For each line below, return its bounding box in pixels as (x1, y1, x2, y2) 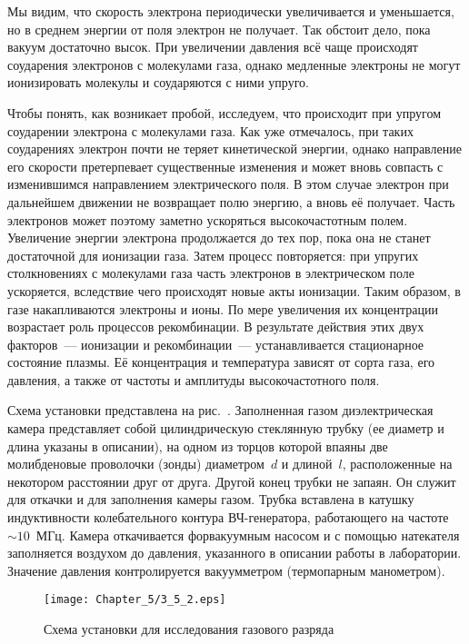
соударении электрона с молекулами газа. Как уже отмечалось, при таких (7, 121, 414, 140)
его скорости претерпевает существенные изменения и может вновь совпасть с (7, 156, 444, 175)
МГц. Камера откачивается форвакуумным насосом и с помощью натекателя (35, 525, 460, 544)
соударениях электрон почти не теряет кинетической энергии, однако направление (7, 139, 462, 158)
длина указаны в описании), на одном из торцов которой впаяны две (7, 436, 388, 455)
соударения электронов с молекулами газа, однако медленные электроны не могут (7, 54, 461, 74)
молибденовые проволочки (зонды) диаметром (7, 454, 264, 473)
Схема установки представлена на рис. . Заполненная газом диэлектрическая (7, 401, 434, 420)
